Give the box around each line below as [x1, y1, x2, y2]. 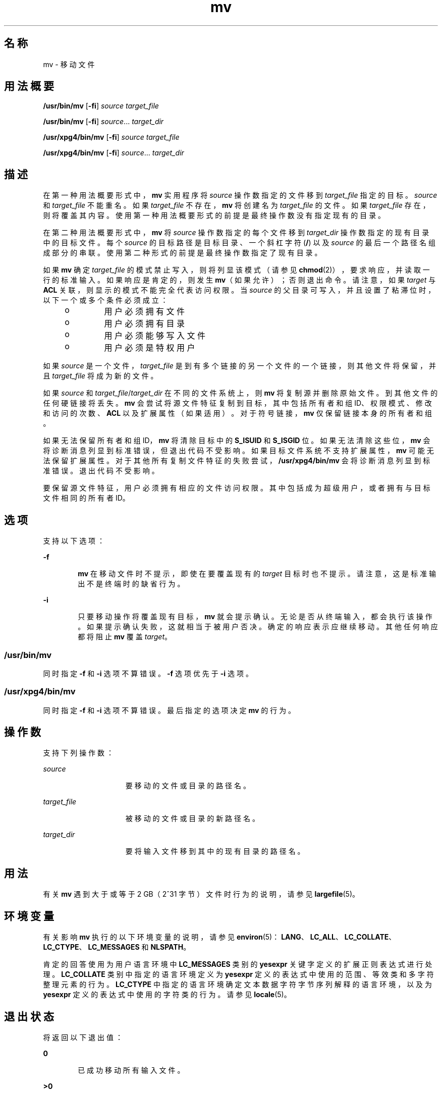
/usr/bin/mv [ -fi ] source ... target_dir [43, 117, 164, 126]
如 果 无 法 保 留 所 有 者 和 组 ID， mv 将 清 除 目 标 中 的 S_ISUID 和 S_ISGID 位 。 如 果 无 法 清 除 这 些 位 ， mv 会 [43, 436, 430, 445]
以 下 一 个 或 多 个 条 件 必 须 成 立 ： [43, 296, 168, 305]
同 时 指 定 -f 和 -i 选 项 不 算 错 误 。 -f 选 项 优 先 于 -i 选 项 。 [43, 669, 253, 678]
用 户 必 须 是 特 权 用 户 [104, 343, 195, 353]
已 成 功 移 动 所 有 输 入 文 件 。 [78, 1066, 185, 1074]
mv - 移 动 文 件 [43, 60, 95, 69]
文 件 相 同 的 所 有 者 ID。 [43, 494, 130, 503]
